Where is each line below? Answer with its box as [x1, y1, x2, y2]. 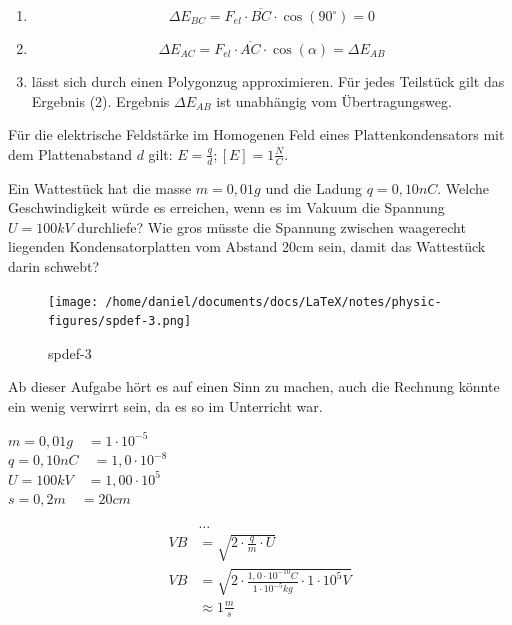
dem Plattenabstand [8, 143, 132, 164]
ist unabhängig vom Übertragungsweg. [216, 90, 452, 111]
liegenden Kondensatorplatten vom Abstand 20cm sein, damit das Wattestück [8, 236, 486, 257]
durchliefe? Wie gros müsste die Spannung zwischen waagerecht [77, 216, 466, 237]
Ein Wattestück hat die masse [8, 177, 192, 198]
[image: [48, 294, 99, 309]
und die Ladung [265, 177, 363, 198]
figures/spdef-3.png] [48, 314, 192, 329]
